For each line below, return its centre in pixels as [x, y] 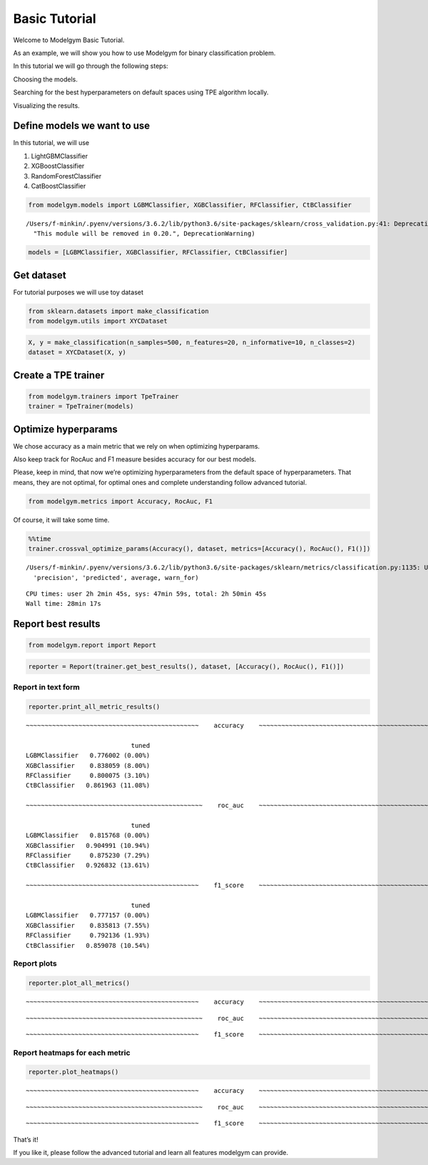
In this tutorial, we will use [51, 143]
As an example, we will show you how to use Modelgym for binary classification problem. [144, 53]
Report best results [57, 624]
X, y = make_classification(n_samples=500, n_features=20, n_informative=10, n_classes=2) [192, 342]
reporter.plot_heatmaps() [73, 1072]
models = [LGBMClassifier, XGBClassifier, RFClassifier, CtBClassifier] [158, 252]
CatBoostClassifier [58, 186]
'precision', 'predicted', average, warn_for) [116, 577]
